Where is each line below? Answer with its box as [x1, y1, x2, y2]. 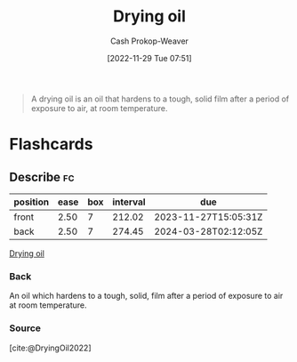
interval [112, 196, 146, 208]
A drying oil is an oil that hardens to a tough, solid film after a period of [30, 93, 290, 104]
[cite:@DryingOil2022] [9, 342, 92, 353]
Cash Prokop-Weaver [109, 36, 189, 46]
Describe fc [9, 169, 75, 184]
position [13, 196, 50, 208]
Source [9, 322, 42, 334]
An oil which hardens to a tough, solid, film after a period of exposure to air [9, 291, 284, 302]
